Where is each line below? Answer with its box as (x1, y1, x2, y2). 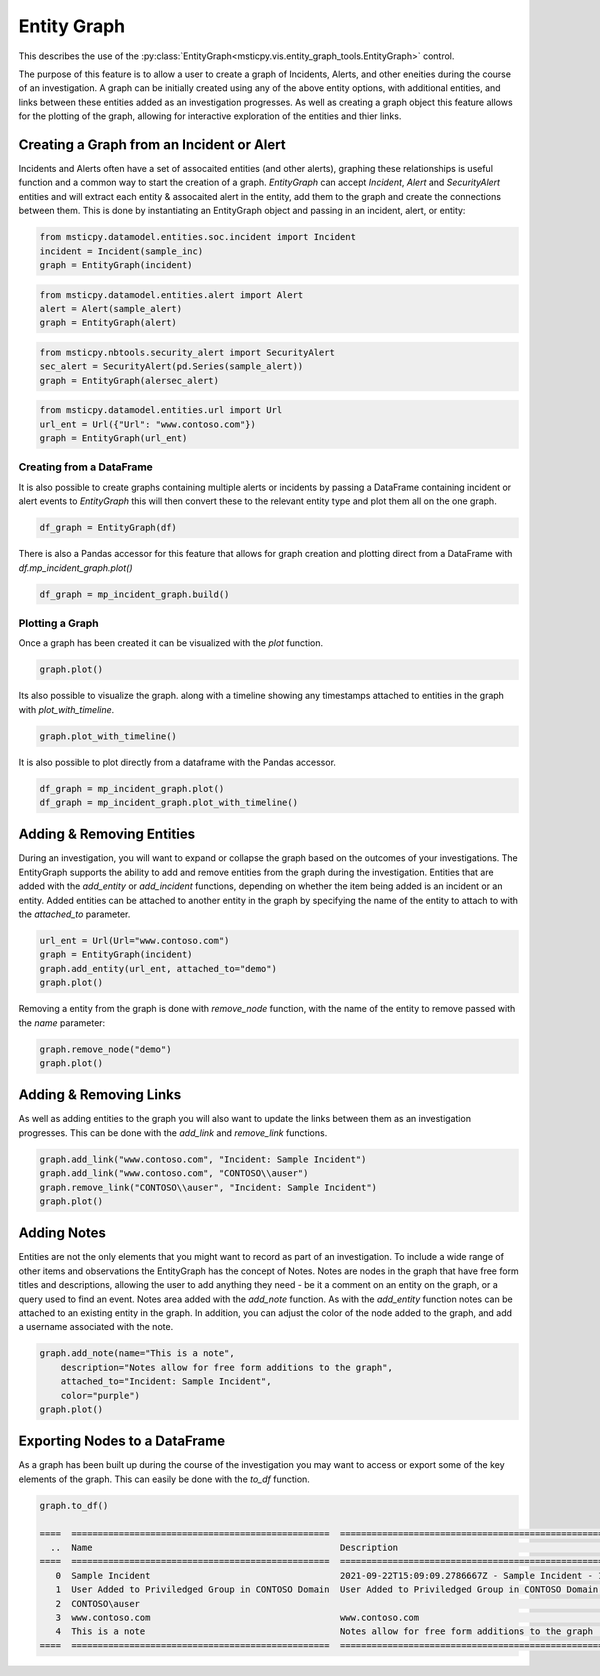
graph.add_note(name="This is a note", (39, 1348, 235, 1359)
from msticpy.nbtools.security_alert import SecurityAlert (39, 346, 335, 358)
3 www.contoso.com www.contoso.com (55, 1611, 420, 1623)
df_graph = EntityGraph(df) (39, 522, 177, 534)
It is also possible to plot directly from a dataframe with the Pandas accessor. (18, 756, 337, 768)
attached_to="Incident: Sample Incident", (60, 1376, 272, 1387)
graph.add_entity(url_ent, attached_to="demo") (39, 963, 277, 974)
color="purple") (60, 1390, 140, 1401)
